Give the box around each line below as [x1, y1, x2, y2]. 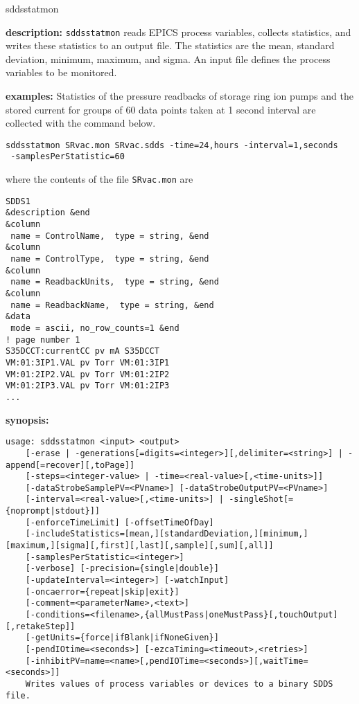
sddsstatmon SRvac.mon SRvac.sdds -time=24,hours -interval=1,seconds [6, 140, 338, 150]
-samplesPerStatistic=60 [10, 152, 125, 162]
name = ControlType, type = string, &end [10, 254, 209, 264]
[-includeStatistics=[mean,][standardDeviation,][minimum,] [25, 529, 308, 539]
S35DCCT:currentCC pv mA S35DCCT [6, 346, 159, 356]
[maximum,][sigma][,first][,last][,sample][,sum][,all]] [6, 541, 274, 551]
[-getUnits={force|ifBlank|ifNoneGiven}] [25, 633, 219, 643]
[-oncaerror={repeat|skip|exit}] [25, 586, 179, 597]
